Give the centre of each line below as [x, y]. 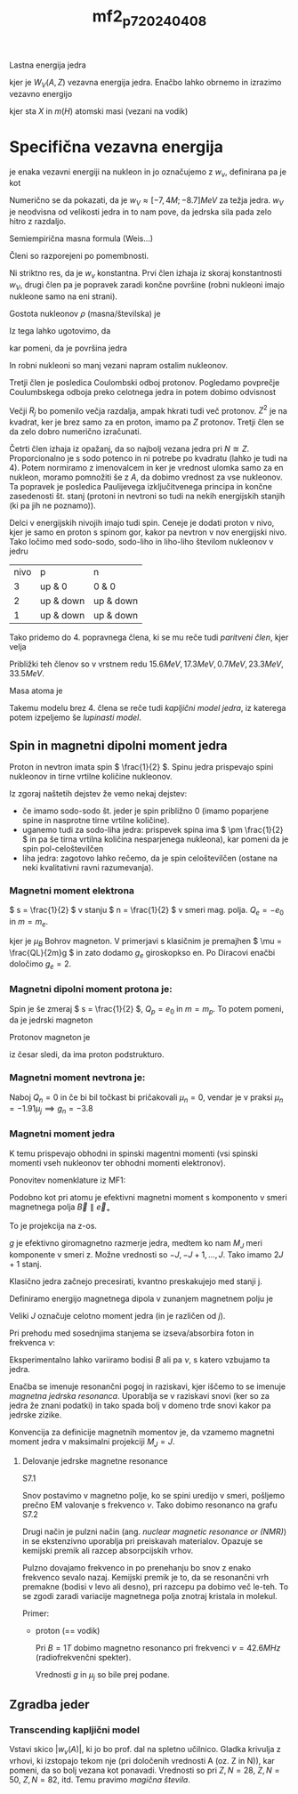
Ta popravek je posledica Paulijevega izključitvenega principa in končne [141, 487]
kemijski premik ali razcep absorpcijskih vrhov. [108, 1550]
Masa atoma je [36, 691]
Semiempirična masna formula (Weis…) [81, 238]
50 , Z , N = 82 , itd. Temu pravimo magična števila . [100, 1780]
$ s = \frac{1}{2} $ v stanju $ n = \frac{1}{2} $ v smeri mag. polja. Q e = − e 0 [147, 911]
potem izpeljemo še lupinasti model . [76, 717]
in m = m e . [29, 923]
